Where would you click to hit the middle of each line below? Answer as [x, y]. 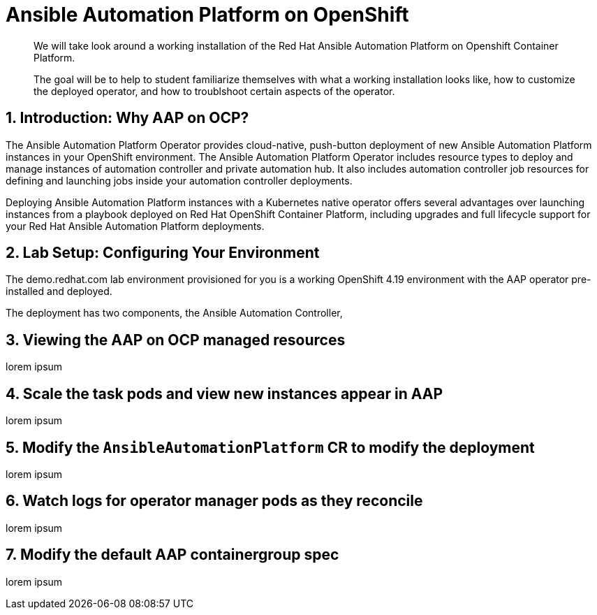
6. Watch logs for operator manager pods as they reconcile [214, 501]
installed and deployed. [59, 291]
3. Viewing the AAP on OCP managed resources [176, 340]
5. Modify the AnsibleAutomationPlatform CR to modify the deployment [270, 447]
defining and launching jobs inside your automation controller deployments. [179, 180]
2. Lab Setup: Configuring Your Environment [163, 253]
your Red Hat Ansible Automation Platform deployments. [135, 226]
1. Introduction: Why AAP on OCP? [127, 118]
